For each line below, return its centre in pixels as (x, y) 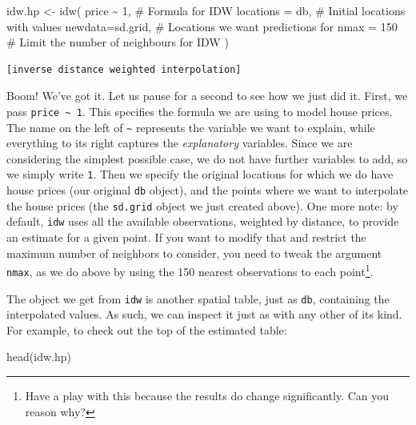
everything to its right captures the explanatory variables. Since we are (180, 143)
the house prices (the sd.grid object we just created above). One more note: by (202, 205)
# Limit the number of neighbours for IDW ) (118, 42)
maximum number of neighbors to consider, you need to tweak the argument (194, 253)
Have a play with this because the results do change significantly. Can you (207, 396)
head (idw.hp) (39, 357)
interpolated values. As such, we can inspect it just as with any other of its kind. (204, 314)
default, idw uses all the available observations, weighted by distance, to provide (203, 221)
